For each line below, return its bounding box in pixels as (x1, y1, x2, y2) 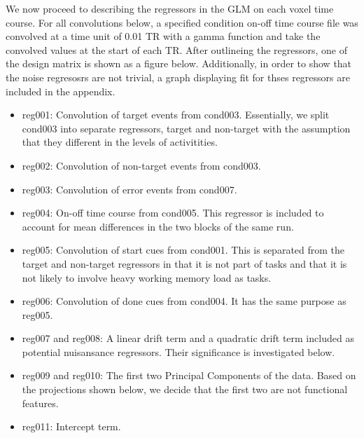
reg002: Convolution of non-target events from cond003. (22, 158, 261, 172)
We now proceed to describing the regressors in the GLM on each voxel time (6, 1, 334, 15)
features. (22, 395, 59, 410)
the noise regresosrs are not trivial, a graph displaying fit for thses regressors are (6, 69, 350, 84)
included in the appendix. (6, 83, 115, 98)
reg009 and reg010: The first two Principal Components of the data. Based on (22, 368, 356, 383)
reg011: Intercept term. (22, 419, 121, 434)
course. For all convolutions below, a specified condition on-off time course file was (6, 15, 358, 29)
